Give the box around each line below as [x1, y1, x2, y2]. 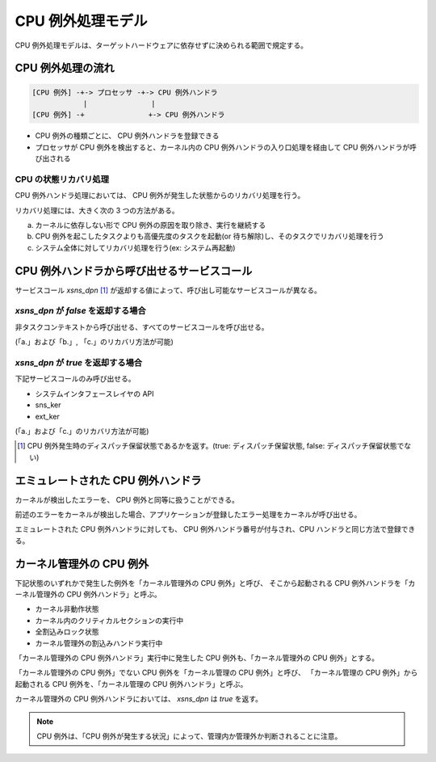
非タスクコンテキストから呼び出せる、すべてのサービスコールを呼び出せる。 [15, 322, 270, 331]
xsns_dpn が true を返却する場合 [15, 357, 143, 368]
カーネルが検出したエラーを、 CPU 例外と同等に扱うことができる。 [15, 495, 240, 504]
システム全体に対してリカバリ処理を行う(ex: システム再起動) [35, 242, 236, 252]
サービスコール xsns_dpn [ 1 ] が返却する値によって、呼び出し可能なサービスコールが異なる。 [15, 285, 322, 295]
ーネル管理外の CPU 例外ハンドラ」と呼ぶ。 [15, 590, 161, 600]
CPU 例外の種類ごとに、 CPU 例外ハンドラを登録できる [35, 131, 220, 141]
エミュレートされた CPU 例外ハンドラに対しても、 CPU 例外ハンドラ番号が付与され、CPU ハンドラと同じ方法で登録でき [15, 524, 416, 534]
